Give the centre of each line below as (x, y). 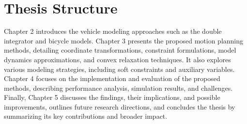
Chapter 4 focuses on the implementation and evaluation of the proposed (112, 78)
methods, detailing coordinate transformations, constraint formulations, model (120, 50)
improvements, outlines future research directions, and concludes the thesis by (120, 106)
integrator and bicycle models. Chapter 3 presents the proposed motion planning (124, 40)
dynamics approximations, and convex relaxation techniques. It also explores (117, 59)
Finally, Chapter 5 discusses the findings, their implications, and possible (112, 97)
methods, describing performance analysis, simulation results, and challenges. (118, 88)
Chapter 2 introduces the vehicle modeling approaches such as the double (113, 31)
